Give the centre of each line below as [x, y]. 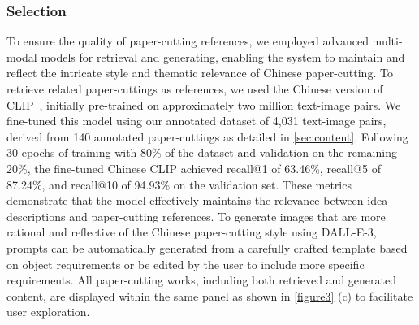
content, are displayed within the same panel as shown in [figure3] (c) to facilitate [210, 295]
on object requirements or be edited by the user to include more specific [186, 264]
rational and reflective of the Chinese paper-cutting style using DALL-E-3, [192, 232]
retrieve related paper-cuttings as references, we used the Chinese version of [195, 89]
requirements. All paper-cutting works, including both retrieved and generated [201, 280]
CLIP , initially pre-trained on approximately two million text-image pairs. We [204, 104]
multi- [387, 41]
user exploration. [48, 312]
